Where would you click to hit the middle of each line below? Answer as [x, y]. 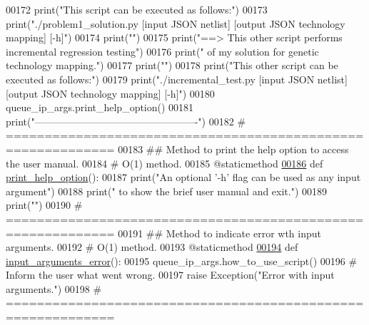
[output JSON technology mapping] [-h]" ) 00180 [110, 93]
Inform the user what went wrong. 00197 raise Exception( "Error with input [170, 275]
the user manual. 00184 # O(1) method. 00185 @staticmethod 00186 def [165, 163]
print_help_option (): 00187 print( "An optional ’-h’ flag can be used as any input [183, 177]
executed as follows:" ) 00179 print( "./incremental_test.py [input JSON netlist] [177, 79]
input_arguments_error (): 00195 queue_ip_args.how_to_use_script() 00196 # [182, 260]
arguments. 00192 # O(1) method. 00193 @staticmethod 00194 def [152, 247]
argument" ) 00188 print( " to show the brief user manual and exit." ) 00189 [167, 191]
